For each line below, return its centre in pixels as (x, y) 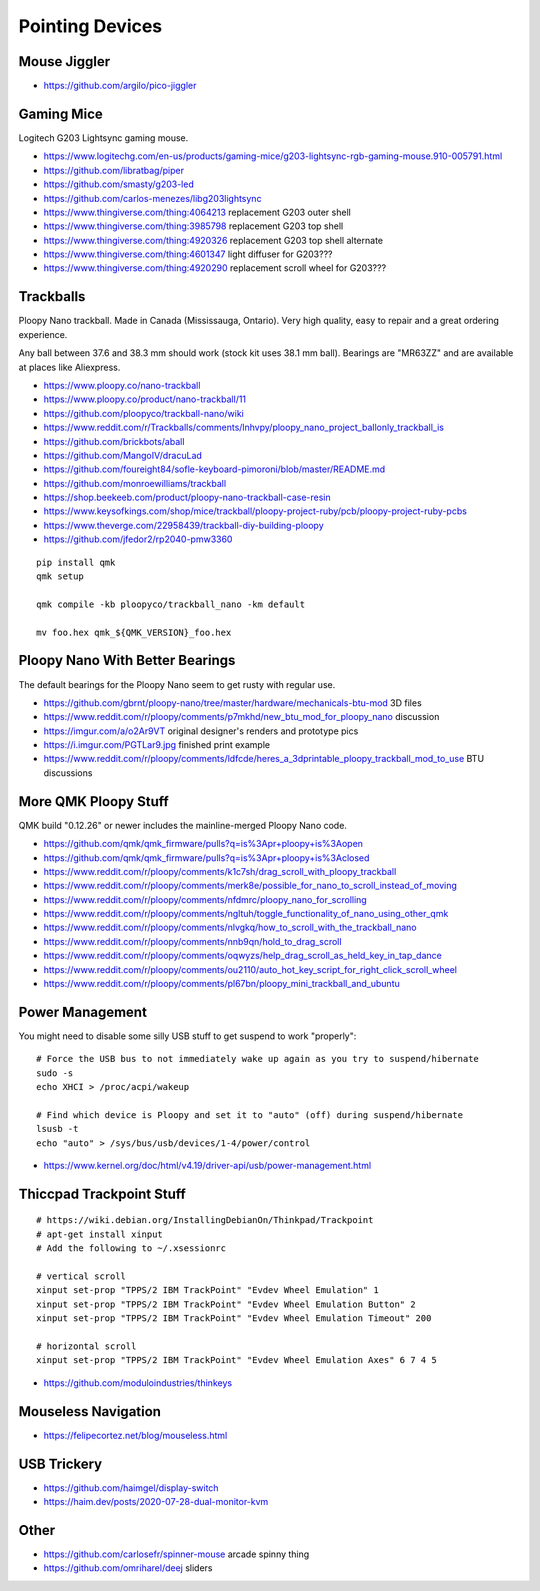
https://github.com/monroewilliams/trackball (135, 483)
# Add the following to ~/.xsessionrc (131, 1248)
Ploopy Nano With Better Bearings (127, 660)
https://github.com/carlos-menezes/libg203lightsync (152, 198)
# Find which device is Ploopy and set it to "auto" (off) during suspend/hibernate (250, 1114)
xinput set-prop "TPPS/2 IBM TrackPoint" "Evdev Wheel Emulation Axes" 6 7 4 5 (236, 1360)
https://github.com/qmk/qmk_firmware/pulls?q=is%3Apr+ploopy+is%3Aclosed (206, 857)
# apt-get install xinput (100, 1234)
